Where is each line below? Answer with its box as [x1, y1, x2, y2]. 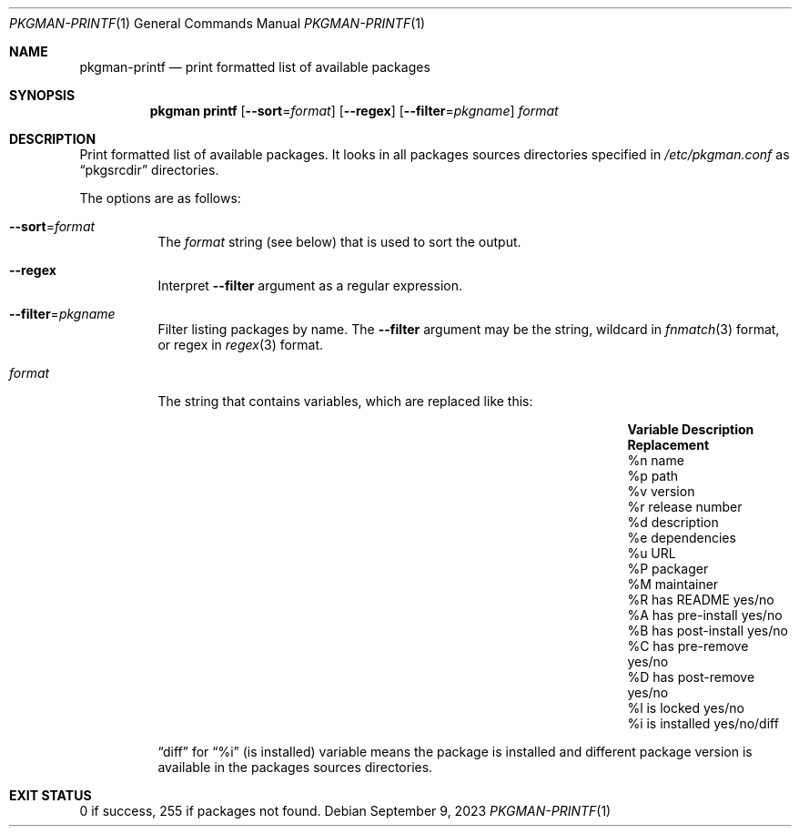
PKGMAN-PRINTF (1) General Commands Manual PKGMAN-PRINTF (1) [9, 15, 426, 31]
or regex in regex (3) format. [157, 337, 324, 352]
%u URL [627, 545, 676, 561]
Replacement [627, 437, 710, 453]
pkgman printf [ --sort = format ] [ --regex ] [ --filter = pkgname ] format [149, 103, 559, 118]
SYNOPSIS [9, 87, 76, 103]
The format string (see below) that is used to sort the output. [157, 234, 521, 249]
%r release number [627, 499, 743, 514]
